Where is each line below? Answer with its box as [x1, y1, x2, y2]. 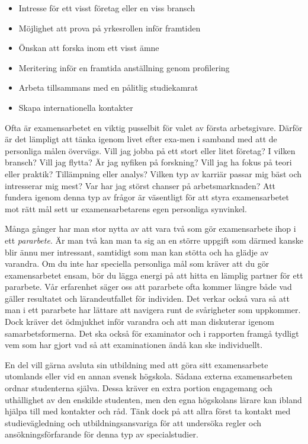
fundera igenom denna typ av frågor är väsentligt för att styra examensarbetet [5, 191, 290, 203]
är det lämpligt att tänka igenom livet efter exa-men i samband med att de [5, 133, 277, 145]
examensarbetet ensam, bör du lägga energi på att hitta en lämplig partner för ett [5, 269, 303, 281]
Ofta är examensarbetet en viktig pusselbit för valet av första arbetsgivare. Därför [5, 121, 303, 133]
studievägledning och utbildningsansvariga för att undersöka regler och [5, 416, 262, 429]
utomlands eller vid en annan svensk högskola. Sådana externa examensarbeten [5, 370, 293, 382]
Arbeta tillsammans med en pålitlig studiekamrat [18, 81, 198, 94]
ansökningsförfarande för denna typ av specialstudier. [5, 428, 198, 440]
